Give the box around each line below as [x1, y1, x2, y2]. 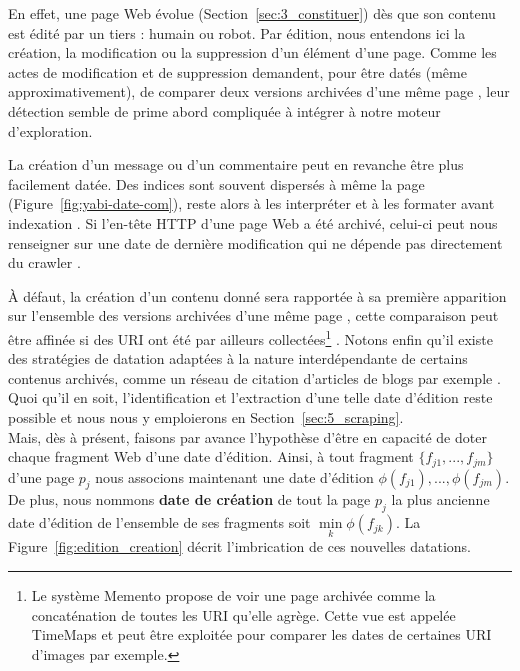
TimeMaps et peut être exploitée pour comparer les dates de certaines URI [31, 624, 492, 645]
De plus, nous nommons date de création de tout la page [8, 489, 371, 510]
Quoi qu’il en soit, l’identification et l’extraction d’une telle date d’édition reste [8, 387, 493, 408]
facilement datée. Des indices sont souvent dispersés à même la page [8, 173, 425, 194]
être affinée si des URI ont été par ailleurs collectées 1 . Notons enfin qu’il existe [8, 325, 493, 349]
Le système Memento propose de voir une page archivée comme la [31, 584, 436, 605]
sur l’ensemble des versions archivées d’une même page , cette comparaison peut [8, 305, 499, 326]
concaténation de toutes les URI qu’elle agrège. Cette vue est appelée [31, 604, 456, 625]
